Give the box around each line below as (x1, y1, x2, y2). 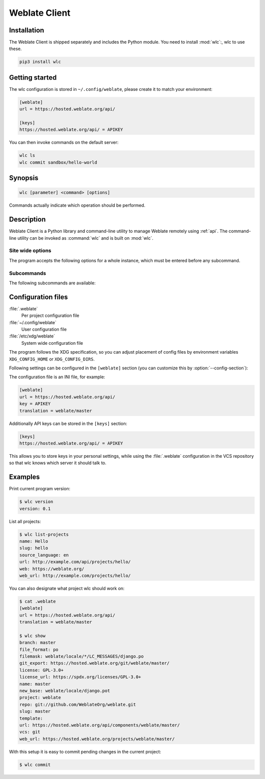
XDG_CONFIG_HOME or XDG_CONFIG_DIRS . (9, 356, 95, 362)
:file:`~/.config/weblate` (9, 319, 56, 325)
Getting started (9, 73, 57, 82)
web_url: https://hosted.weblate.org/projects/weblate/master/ (19, 736, 175, 742)
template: (19, 715, 43, 721)
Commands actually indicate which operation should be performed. (9, 202, 146, 208)
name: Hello (19, 538, 49, 544)
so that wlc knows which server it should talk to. (9, 460, 106, 466)
